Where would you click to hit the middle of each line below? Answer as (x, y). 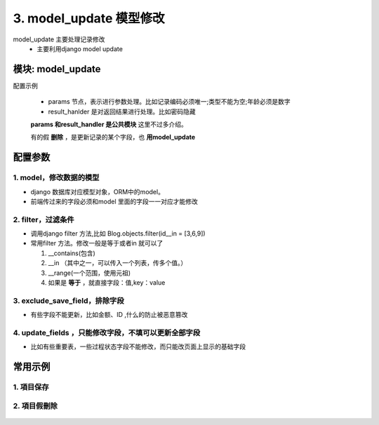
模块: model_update (57, 69)
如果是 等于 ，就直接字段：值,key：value (107, 283)
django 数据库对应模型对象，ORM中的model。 (98, 191)
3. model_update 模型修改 (89, 18)
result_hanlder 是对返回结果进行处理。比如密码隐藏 (122, 112)
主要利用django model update (80, 48)
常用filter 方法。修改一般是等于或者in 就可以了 (97, 243)
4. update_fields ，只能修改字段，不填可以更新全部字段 (107, 332)
